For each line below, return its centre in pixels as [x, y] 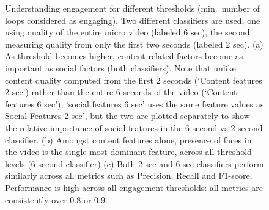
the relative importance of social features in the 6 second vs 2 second [134, 127]
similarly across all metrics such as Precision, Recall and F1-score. [129, 176]
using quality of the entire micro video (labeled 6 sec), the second [127, 32]
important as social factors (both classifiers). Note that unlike [120, 67]
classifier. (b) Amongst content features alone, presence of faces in [128, 139]
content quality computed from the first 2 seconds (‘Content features [134, 80]
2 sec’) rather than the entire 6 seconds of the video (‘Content [121, 92]
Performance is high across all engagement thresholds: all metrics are [134, 187]
